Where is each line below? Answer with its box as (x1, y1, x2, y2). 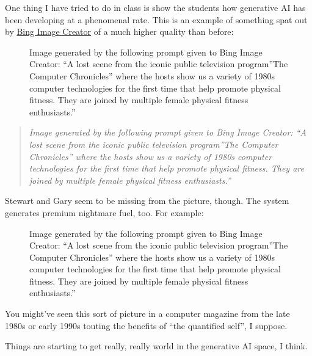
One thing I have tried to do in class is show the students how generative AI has (5, 1, 306, 13)
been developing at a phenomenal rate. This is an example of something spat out (5, 13, 308, 26)
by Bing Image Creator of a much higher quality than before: (5, 25, 234, 38)
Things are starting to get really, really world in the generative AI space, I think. (5, 340, 308, 352)
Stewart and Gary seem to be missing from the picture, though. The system (5, 194, 289, 207)
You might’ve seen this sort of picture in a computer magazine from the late (5, 307, 290, 320)
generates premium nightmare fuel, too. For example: (5, 206, 204, 219)
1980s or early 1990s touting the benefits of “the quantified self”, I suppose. (5, 319, 288, 332)
